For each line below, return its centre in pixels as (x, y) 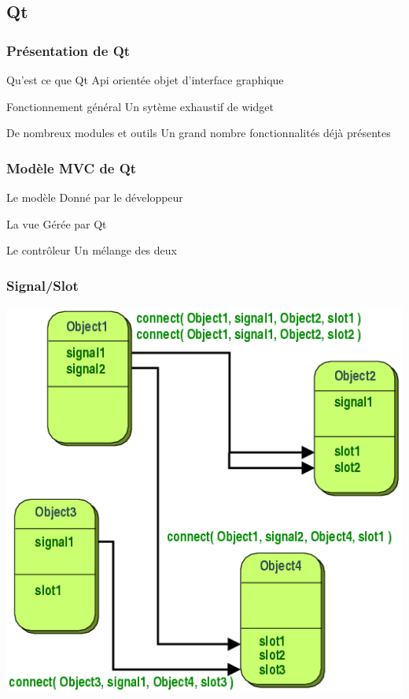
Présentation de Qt (68, 50)
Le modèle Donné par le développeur (95, 197)
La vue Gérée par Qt (57, 223)
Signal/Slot (42, 285)
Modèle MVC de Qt (72, 167)
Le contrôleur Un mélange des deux (92, 250)
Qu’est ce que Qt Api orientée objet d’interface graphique (145, 80)
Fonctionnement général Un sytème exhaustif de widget (140, 106)
